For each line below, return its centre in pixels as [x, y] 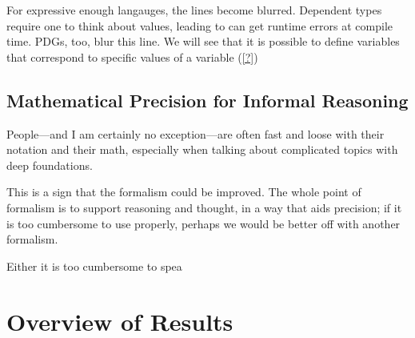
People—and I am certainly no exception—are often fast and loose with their [196, 133]
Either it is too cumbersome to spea [94, 266]
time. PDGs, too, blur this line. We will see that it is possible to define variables [203, 41]
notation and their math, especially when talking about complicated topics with [202, 149]
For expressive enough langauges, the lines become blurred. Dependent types [194, 10]
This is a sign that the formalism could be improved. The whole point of [184, 192]
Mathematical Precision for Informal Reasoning [207, 100]
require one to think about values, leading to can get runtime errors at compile [200, 25]
